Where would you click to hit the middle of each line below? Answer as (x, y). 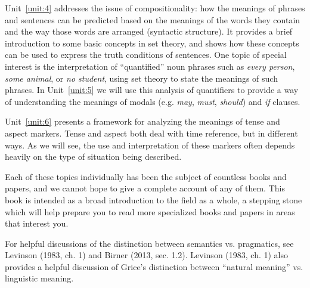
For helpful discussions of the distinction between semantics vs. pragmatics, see (149, 243)
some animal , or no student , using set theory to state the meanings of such (141, 78)
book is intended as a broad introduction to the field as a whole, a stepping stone (154, 199)
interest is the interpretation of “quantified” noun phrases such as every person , (150, 66)
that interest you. (37, 223)
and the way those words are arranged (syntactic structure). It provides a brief (149, 31)
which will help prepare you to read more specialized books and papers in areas (150, 211)
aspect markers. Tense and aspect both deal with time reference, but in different (151, 133)
